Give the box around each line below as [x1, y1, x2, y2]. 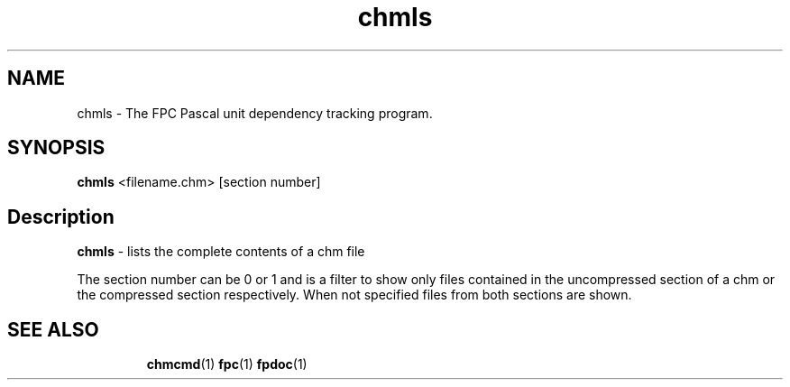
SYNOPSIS [7, 136, 106, 160]
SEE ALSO [7, 318, 99, 341]
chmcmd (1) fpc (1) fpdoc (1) [146, 356, 308, 373]
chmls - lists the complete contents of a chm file [77, 244, 365, 260]
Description [7, 205, 115, 228]
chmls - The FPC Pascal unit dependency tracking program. [77, 105, 433, 121]
